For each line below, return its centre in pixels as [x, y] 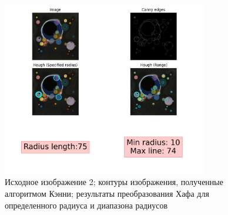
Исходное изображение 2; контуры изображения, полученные [114, 182]
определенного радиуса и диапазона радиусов [86, 205]
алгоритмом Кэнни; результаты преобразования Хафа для [107, 194]
